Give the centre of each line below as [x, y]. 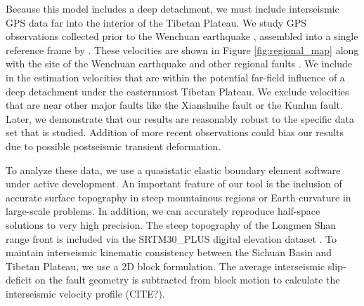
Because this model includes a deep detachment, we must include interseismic [173, 8]
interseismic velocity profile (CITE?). [85, 293]
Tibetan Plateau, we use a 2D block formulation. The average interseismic [165, 266]
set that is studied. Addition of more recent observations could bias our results [175, 132]
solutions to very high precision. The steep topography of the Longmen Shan [171, 224]
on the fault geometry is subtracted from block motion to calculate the [187, 280]
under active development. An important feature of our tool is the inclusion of [174, 184]
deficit [19, 280]
